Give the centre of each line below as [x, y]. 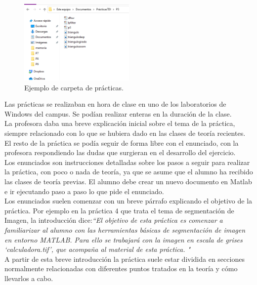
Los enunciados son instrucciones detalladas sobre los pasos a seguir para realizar [127, 162]
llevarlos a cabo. [29, 278]
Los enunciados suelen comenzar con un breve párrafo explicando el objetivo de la [128, 201]
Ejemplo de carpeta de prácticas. [74, 87]
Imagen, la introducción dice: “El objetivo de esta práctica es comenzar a [114, 220]
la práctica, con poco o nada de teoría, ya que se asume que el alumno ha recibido [129, 172]
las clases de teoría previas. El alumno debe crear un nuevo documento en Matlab [128, 182]
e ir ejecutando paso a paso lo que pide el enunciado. [84, 191]
